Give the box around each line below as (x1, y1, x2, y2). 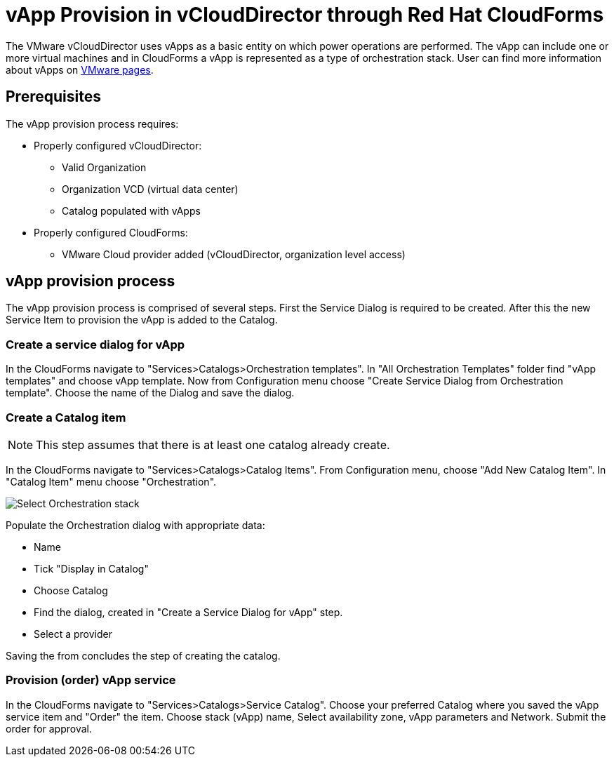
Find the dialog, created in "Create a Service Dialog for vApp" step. (34, 606, 343, 618)
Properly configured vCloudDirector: (34, 139, 202, 152)
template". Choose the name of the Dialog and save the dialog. (6, 387, 295, 399)
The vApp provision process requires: (6, 117, 179, 130)
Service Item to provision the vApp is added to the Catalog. (6, 314, 278, 326)
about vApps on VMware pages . (6, 63, 154, 76)
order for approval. (6, 722, 92, 735)
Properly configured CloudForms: (34, 226, 188, 239)
